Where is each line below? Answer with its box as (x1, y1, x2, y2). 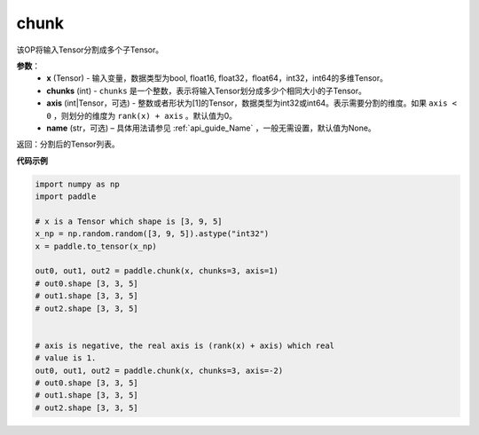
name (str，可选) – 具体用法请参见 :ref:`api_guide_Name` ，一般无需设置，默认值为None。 (46, 123, 376, 133)
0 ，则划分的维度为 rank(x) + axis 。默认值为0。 (46, 110, 238, 121)
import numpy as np (35, 178, 120, 189)
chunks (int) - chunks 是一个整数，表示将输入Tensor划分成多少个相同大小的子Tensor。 (46, 85, 367, 96)
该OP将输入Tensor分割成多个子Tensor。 (16, 44, 164, 55)
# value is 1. (35, 353, 97, 363)
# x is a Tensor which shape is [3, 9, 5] (35, 216, 223, 226)
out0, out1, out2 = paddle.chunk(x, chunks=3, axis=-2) (35, 365, 284, 376)
